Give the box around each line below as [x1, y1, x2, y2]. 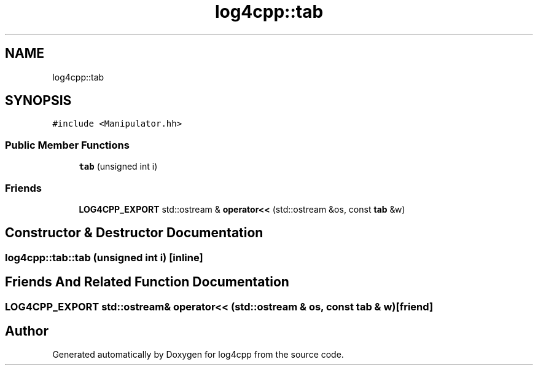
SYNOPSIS [5, 93, 72, 109]
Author [5, 323, 49, 339]
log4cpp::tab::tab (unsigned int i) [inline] [5, 251, 203, 264]
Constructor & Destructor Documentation [5, 225, 263, 241]
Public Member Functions [5, 138, 130, 151]
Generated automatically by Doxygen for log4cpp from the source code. [52, 349, 344, 360]
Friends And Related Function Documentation [5, 274, 289, 290]
